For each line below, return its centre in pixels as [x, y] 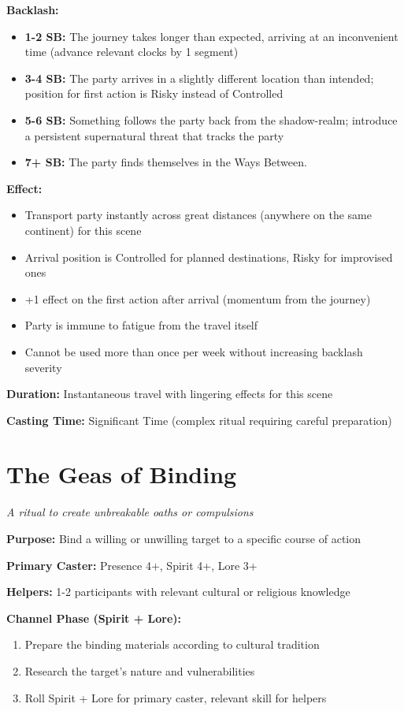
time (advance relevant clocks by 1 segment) [132, 52]
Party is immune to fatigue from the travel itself [141, 325]
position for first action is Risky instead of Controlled [154, 93]
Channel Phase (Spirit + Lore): [94, 618]
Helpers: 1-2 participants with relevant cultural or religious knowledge [178, 592]
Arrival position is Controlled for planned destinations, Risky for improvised [209, 257]
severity [43, 367]
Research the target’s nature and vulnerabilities [140, 670]
